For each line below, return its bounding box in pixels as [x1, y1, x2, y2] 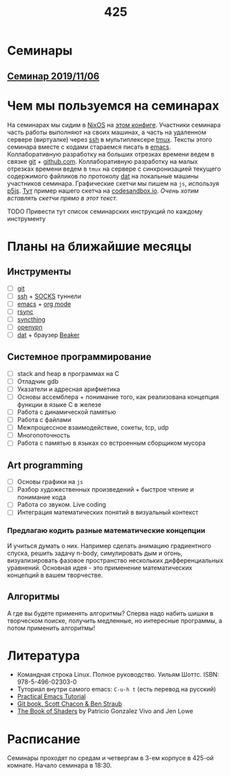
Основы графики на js [17, 478, 84, 486]
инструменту [7, 214, 46, 222]
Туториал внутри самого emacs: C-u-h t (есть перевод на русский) [17, 685, 216, 693]
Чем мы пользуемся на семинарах [7, 98, 220, 114]
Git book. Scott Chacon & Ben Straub [17, 700, 123, 708]
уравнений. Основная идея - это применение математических [7, 563, 193, 571]
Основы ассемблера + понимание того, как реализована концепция [17, 392, 219, 401]
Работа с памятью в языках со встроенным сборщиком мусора [17, 439, 206, 448]
